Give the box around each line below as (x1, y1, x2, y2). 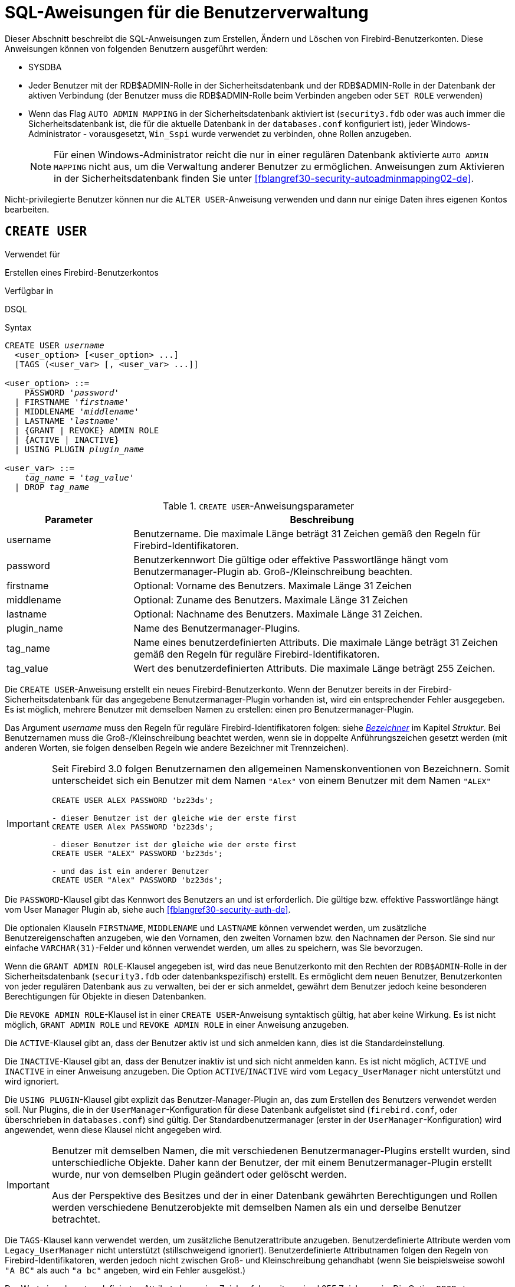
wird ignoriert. (5, 1076, 60, 1086)
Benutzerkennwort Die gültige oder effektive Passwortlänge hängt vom (133, 553, 448, 566)
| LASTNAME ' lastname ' (14, 416, 119, 426)
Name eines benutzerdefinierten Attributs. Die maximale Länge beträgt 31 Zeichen (133, 636, 498, 648)
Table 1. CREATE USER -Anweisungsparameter (162, 499, 354, 512)
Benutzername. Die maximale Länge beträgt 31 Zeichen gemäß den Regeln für (133, 527, 481, 540)
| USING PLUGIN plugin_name (14, 444, 145, 454)
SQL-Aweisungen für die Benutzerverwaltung (5, 2, 369, 22)
